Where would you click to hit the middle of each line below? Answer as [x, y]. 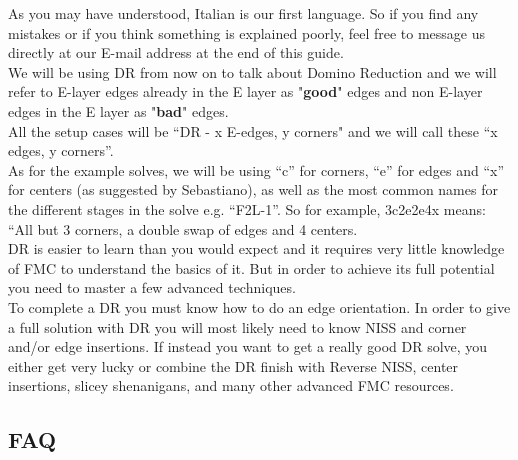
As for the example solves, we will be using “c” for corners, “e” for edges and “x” [256, 169]
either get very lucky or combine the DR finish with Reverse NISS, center [233, 365]
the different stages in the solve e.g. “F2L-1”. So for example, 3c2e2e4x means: [247, 208]
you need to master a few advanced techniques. [152, 287]
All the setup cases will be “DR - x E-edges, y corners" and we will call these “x [253, 130]
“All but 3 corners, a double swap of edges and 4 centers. [183, 228]
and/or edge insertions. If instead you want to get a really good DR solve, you [248, 346]
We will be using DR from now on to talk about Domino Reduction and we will [252, 71]
